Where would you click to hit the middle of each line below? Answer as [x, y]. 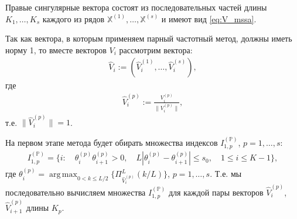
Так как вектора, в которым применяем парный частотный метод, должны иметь [149, 38]
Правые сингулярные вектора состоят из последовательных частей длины [136, 7]
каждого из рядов [74, 18]
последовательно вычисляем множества [76, 192]
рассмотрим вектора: [156, 49]
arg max [63, 175]
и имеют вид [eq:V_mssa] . [209, 18]
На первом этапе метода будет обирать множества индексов [112, 142]
